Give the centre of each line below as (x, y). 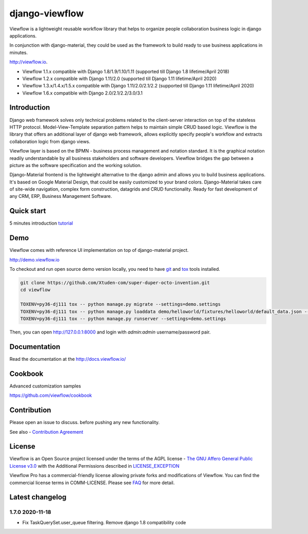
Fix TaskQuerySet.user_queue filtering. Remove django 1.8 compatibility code (104, 522)
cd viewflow (35, 290)
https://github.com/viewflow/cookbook (51, 395)
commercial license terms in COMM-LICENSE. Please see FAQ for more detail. (92, 483)
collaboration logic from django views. (50, 141)
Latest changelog (38, 497)
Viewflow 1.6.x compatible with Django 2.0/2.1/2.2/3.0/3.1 (83, 93)
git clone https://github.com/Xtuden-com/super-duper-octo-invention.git (115, 283)
